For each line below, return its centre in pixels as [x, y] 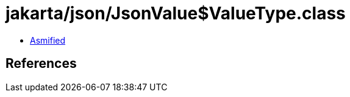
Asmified [48, 40]
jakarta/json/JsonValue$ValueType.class [176, 13]
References [41, 64]
